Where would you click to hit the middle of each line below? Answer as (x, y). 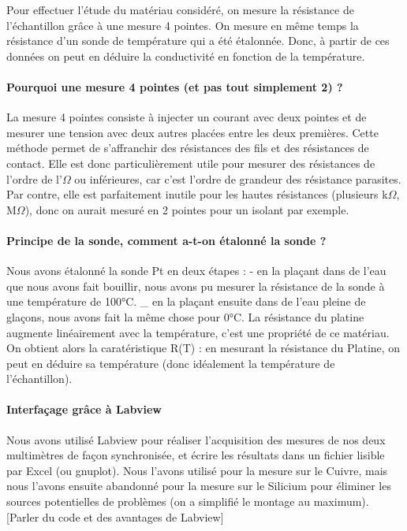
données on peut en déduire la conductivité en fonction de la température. (186, 56)
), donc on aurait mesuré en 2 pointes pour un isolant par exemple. (187, 209)
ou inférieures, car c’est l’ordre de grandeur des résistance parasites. (238, 178)
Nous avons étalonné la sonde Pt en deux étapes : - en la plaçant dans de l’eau (196, 271)
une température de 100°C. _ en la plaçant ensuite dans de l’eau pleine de (186, 301)
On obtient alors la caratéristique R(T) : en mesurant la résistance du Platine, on (203, 348)
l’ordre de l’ (34, 178)
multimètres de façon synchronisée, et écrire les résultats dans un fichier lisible (196, 455)
